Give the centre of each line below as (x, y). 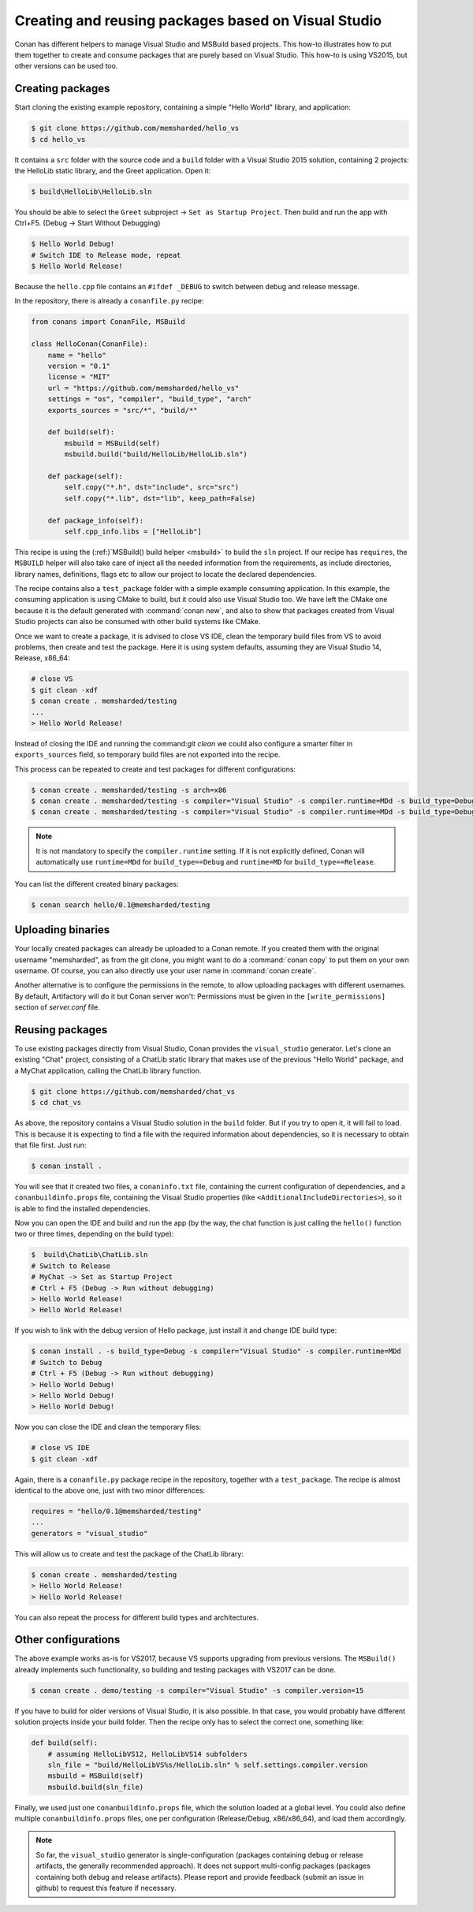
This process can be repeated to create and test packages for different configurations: (155, 769)
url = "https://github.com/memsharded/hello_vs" (143, 388)
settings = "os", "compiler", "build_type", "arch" (150, 399)
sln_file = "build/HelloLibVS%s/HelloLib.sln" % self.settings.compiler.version (208, 1765)
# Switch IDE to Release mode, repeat (106, 255)
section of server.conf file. (57, 1007)
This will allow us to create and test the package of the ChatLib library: (129, 1553)
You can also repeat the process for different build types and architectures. (137, 1617)
